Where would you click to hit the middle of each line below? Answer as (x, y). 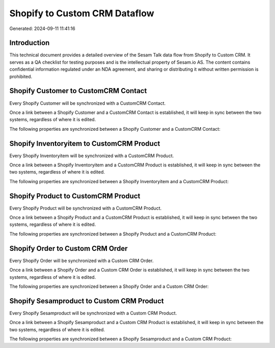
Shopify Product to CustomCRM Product (75, 196)
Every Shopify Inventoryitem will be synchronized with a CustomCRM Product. (92, 156)
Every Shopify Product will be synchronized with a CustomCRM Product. (86, 208)
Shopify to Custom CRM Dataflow (82, 13)
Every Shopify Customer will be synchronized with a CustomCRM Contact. (88, 103)
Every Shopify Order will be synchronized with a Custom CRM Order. (81, 260)
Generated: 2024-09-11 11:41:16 (43, 28)
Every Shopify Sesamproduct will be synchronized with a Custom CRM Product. (93, 313)
